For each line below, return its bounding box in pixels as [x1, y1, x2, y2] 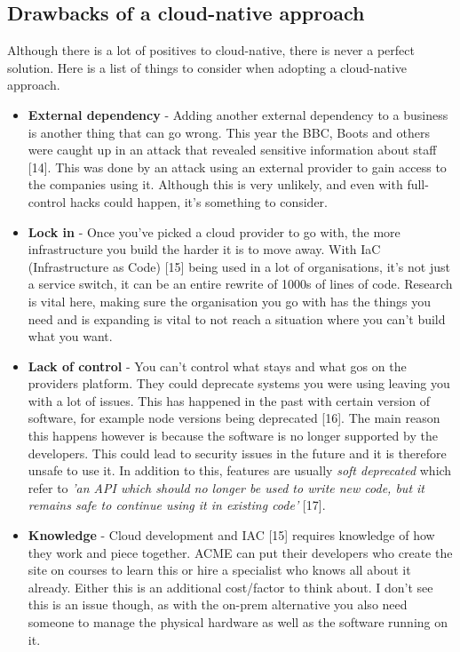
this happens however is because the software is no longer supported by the [28, 426, 438, 445]
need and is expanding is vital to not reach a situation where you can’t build [28, 309, 446, 328]
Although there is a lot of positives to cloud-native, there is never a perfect [7, 41, 415, 60]
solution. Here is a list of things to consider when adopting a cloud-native [7, 58, 408, 76]
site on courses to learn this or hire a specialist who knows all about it [28, 561, 411, 579]
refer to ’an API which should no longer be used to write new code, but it [28, 478, 424, 497]
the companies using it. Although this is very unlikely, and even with [28, 175, 403, 194]
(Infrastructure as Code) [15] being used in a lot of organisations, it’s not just [28, 257, 450, 275]
